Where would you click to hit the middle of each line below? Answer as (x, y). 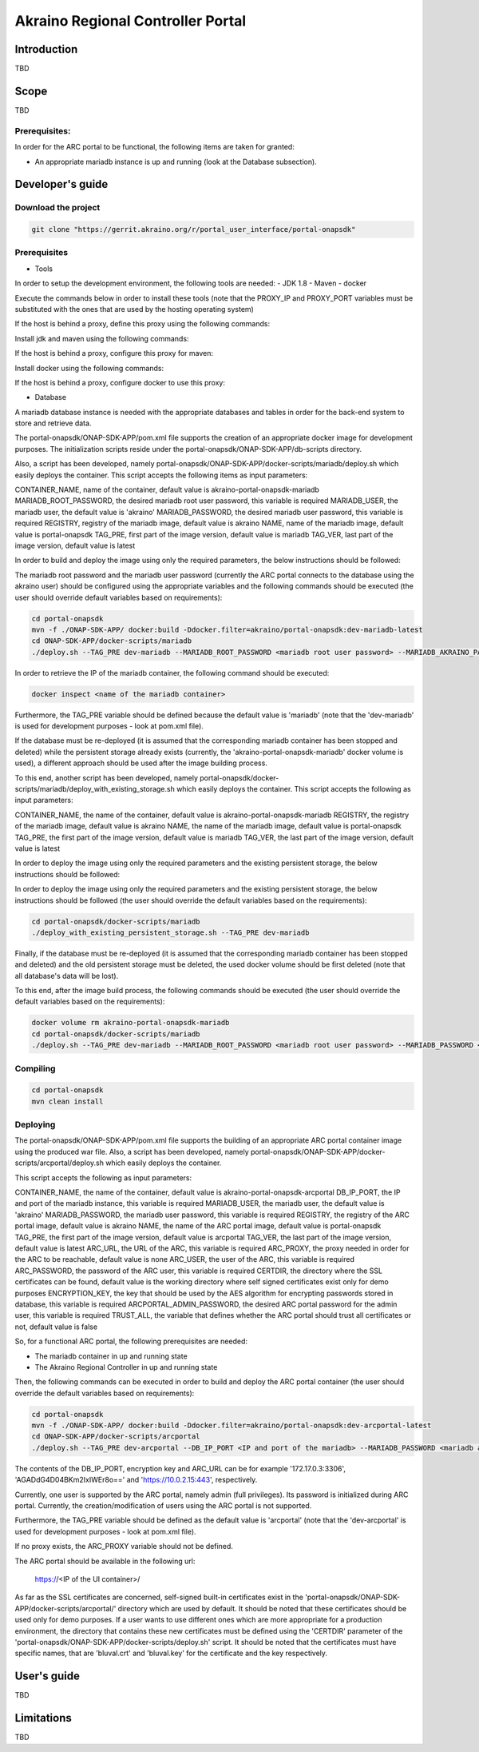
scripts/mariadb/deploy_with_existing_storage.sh (95, 789)
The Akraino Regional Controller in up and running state (126, 1367)
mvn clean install (67, 1101)
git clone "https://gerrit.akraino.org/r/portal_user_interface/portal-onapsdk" (194, 229)
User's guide (47, 1676)
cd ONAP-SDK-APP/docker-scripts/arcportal (116, 1437)
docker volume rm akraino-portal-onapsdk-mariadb (131, 1023)
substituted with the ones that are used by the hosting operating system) (135, 309)
